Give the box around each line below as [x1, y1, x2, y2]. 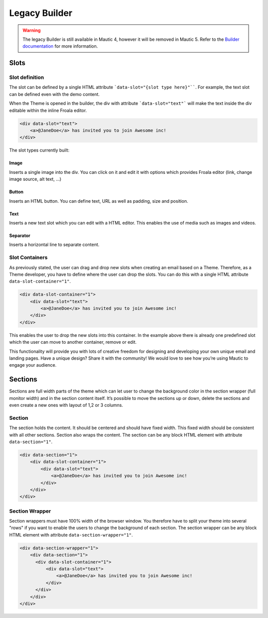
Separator [9, 232, 31, 238]
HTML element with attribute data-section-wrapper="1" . [9, 532, 134, 538]
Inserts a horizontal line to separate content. [9, 241, 100, 248]
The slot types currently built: [9, 147, 69, 154]
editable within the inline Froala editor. [9, 107, 87, 113]
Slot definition [9, 74, 44, 81]
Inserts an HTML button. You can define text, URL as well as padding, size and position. [9, 198, 189, 204]
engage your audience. [9, 362, 57, 368]
